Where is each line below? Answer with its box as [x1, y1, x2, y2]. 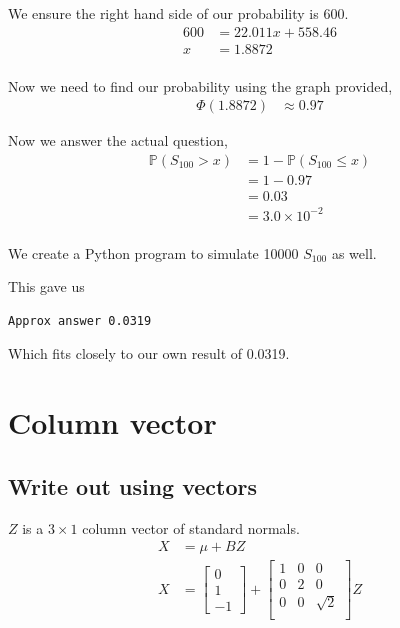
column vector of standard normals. [82, 517, 300, 538]
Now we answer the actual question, [8, 130, 228, 151]
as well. [331, 242, 377, 263]
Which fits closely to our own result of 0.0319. [8, 343, 290, 364]
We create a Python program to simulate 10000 [8, 242, 299, 263]
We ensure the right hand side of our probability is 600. [8, 3, 349, 23]
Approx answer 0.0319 [8, 313, 152, 328]
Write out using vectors [8, 470, 258, 501]
